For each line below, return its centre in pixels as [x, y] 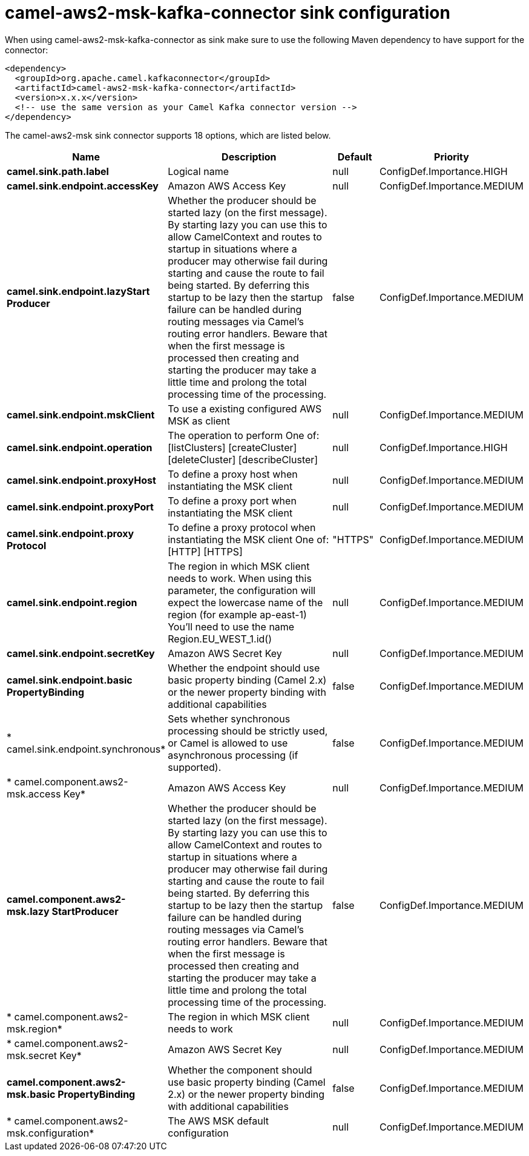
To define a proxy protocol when [242, 527]
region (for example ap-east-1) [237, 614]
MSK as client [199, 421]
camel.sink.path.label [58, 171]
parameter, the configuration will [242, 590]
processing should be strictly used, [248, 731]
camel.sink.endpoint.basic [70, 680]
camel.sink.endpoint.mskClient [81, 415]
